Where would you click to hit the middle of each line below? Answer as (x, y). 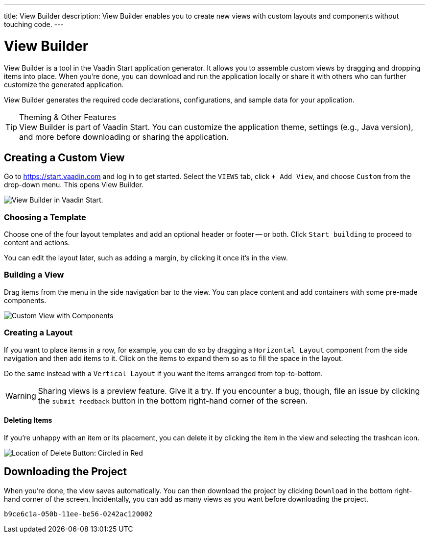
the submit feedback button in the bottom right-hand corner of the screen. (173, 400)
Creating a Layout (38, 333)
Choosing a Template (45, 217)
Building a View (34, 275)
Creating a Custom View (64, 157)
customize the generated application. (64, 84)
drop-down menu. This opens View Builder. (74, 185)
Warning (21, 396)
